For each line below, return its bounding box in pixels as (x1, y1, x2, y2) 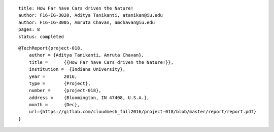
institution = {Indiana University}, (28, 66, 126, 72)
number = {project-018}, (28, 87, 101, 94)
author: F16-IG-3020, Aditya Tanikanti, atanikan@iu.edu (18, 13, 163, 18)
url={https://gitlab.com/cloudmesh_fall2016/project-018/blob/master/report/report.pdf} (28, 109, 257, 115)
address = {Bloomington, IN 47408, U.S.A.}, (28, 95, 150, 101)
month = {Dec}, (28, 102, 80, 108)
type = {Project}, (28, 80, 91, 86)
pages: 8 (18, 27, 40, 32)
